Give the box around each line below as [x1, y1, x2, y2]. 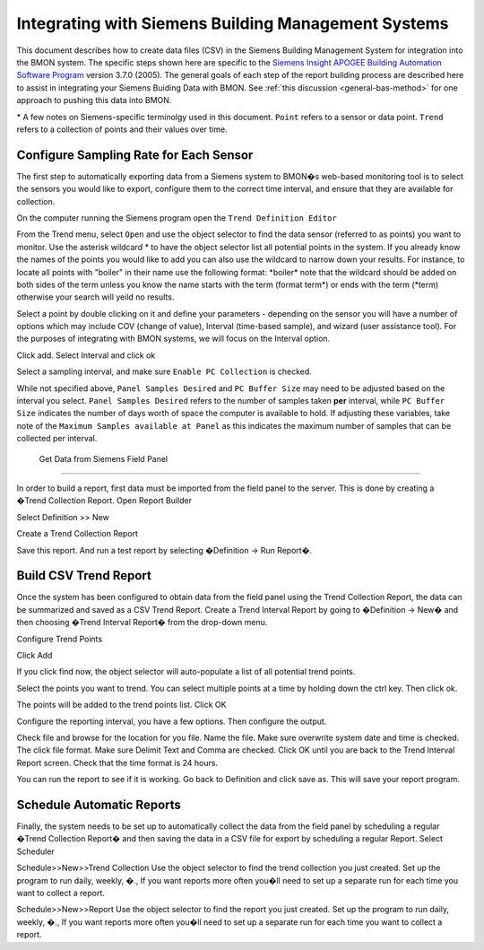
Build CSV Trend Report [16, 568, 151, 583]
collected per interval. [16, 433, 98, 444]
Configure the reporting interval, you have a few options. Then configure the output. [16, 716, 327, 727]
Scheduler [16, 846, 56, 857]
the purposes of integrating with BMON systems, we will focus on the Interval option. [16, 333, 331, 344]
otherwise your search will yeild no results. [16, 292, 175, 302]
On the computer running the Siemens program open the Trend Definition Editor [16, 212, 338, 223]
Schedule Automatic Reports [16, 797, 181, 812]
